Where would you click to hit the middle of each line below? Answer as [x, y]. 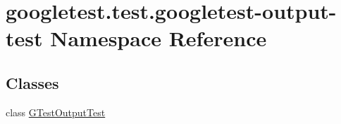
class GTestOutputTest [56, 112]
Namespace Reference [159, 38]
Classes [32, 82]
